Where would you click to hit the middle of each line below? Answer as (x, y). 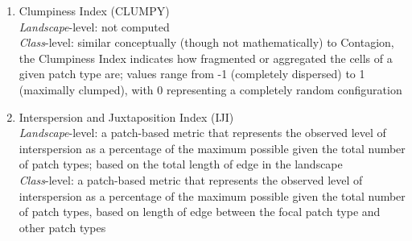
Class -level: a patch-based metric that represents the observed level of (191, 179)
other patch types (62, 227)
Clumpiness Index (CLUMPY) (94, 10)
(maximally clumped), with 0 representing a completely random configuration (210, 89)
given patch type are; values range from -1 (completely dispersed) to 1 (192, 74)
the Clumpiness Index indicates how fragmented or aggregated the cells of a (206, 58)
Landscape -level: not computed (94, 26)
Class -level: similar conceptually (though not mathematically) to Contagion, (206, 42)
